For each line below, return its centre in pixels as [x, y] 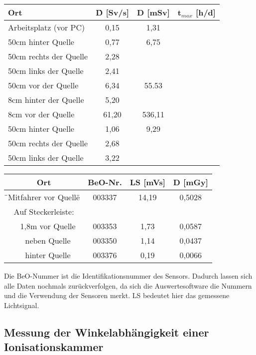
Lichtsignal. [22, 305]
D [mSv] [153, 12]
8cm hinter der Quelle [46, 100]
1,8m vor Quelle [48, 226]
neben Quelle [48, 240]
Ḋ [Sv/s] [113, 12]
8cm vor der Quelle [41, 114]
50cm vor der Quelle [43, 85]
